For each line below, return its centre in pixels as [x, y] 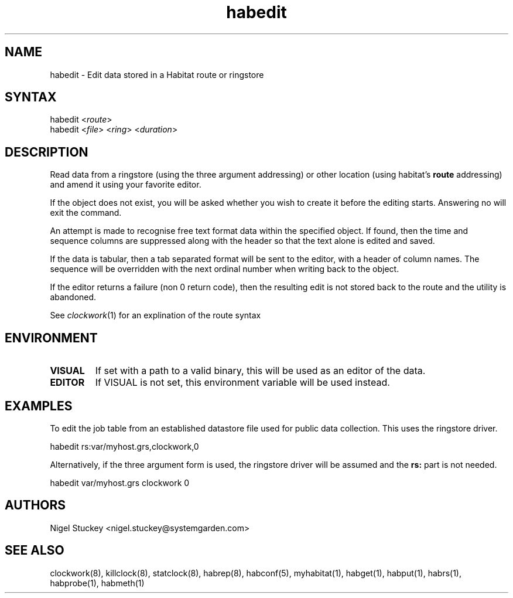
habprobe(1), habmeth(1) [97, 583]
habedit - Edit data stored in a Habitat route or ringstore [157, 74]
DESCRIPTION [47, 152]
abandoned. [73, 297]
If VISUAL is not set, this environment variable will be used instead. [242, 383]
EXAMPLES [39, 406]
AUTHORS [35, 505]
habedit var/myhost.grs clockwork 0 [120, 483]
